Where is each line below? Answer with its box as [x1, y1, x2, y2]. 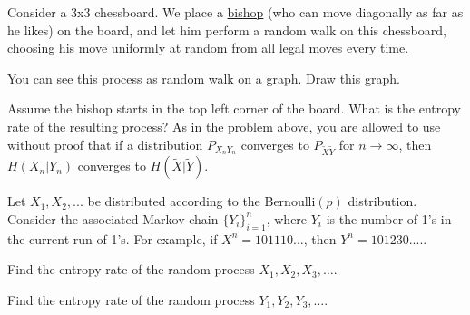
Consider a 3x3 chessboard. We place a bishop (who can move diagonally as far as [7, 3, 464, 21]
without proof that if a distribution [7, 134, 203, 153]
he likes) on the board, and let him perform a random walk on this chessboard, [7, 20, 446, 39]
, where [266, 209, 308, 228]
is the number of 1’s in [326, 209, 452, 228]
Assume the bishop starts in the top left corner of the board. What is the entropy [7, 99, 461, 118]
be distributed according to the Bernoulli [87, 192, 316, 211]
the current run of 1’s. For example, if [7, 229, 218, 248]
